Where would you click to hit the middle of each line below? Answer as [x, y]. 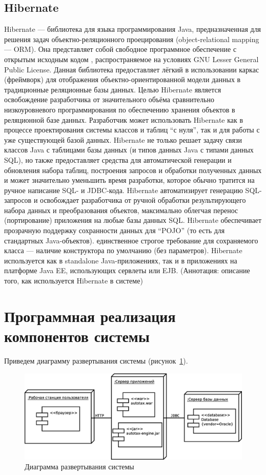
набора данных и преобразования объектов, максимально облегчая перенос [121, 210]
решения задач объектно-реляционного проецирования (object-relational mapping [132, 39]
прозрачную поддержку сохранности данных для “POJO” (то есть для [115, 230]
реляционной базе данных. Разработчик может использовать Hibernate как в [124, 119]
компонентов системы [77, 336]
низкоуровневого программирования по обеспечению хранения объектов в [120, 109]
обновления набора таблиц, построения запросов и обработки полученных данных [133, 170]
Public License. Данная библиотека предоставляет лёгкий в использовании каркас [132, 69]
